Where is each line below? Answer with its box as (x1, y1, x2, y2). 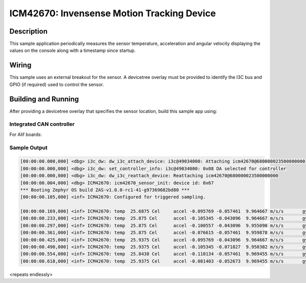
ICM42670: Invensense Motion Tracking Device (9, 8, 216, 19)
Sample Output (9, 144, 48, 151)
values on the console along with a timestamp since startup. (9, 47, 136, 53)
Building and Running (9, 95, 79, 103)
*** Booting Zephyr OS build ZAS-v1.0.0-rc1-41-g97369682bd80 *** (20, 187, 190, 193)
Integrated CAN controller (9, 121, 75, 128)
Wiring (9, 61, 32, 70)
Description (9, 27, 48, 36)
